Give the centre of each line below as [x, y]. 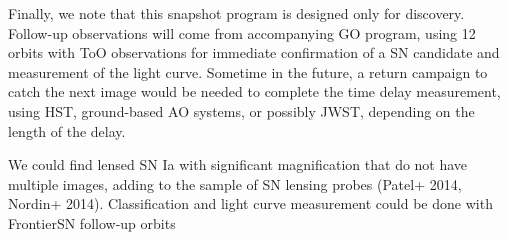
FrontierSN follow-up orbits [92, 222]
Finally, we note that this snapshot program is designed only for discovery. [236, 13]
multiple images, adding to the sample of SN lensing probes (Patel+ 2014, [235, 183]
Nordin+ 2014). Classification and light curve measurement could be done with [250, 203]
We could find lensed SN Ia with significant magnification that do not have [238, 164]
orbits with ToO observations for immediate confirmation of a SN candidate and [254, 52]
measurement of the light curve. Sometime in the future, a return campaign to [248, 71]
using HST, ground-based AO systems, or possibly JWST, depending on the [241, 110]
